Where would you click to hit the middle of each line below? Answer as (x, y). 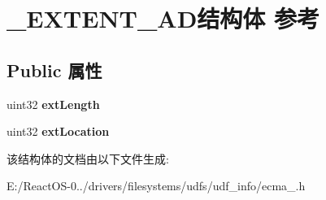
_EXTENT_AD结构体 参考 (163, 18)
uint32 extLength (53, 104)
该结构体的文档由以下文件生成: (88, 158)
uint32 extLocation (58, 131)
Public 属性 (54, 70)
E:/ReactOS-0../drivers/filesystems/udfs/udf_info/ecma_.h (156, 186)
